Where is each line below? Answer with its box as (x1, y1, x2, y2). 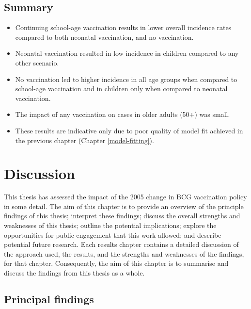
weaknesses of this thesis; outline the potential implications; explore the (4, 220, 217, 230)
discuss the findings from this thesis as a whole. (4, 268, 145, 278)
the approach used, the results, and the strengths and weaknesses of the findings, (4, 248, 244, 259)
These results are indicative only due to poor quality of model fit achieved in (15, 125, 243, 135)
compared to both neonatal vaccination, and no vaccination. (15, 32, 194, 42)
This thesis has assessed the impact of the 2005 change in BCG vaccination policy (4, 192, 247, 202)
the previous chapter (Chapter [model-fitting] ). (15, 135, 154, 145)
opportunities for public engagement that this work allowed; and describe (4, 229, 221, 240)
